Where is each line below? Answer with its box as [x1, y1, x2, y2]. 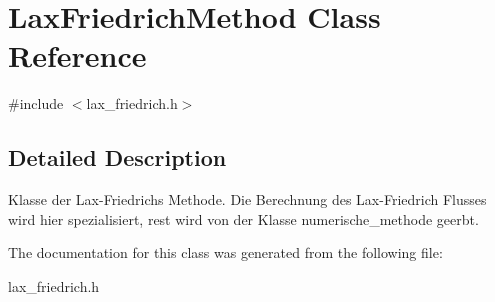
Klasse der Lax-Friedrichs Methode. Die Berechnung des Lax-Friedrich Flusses [8, 189, 487, 210]
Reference [8, 35, 147, 76]
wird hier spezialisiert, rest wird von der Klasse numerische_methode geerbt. [8, 208, 479, 229]
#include [8, 93, 64, 114]
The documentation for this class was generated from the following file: [8, 242, 443, 263]
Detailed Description [8, 142, 227, 173]
